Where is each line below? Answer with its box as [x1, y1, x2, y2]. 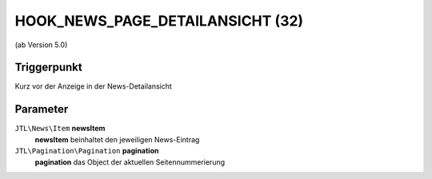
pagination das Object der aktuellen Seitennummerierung [34, 157, 226, 167]
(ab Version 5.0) [14, 40, 68, 50]
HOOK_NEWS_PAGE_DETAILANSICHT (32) [14, 12, 304, 30]
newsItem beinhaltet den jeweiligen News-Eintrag [34, 134, 200, 144]
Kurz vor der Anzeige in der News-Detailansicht [14, 82, 172, 91]
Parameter [14, 102, 69, 116]
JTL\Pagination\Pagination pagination [14, 146, 159, 156]
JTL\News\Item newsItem [14, 124, 106, 133]
